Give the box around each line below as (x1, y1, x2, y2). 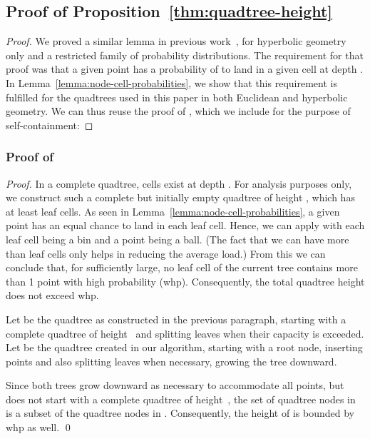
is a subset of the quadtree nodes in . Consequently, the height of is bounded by (6, 405, 354, 420)
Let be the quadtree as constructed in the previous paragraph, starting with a (6, 311, 346, 326)
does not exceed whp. (6, 288, 99, 303)
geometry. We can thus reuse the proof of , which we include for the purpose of (6, 104, 351, 118)
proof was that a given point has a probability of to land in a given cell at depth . (6, 61, 364, 76)
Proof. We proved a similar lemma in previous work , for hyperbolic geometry (6, 34, 346, 49)
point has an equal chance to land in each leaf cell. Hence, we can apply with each (6, 218, 365, 233)
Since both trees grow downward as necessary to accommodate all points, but (6, 378, 344, 393)
